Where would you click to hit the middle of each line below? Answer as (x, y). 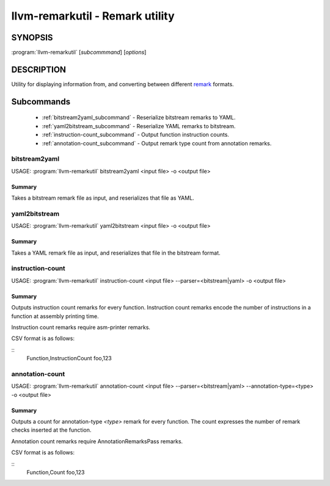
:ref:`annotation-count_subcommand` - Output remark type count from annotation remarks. (157, 143)
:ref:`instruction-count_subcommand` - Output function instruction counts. (135, 135)
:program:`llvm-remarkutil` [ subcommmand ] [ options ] (79, 53)
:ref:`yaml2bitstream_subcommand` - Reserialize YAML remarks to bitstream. (139, 126)
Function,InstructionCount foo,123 (69, 358)
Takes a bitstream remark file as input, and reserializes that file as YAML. (103, 198)
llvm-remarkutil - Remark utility (93, 16)
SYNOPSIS (32, 38)
